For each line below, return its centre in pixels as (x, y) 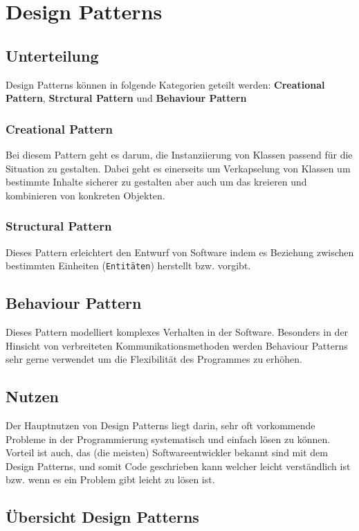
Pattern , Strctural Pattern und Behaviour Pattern (126, 98)
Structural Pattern (59, 226)
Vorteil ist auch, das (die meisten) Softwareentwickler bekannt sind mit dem (167, 452)
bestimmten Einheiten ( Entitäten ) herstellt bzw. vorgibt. (128, 265)
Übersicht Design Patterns (102, 517)
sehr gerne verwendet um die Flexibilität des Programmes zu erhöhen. (154, 359)
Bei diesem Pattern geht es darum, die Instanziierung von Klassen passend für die (179, 154)
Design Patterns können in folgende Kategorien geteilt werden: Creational (165, 84)
